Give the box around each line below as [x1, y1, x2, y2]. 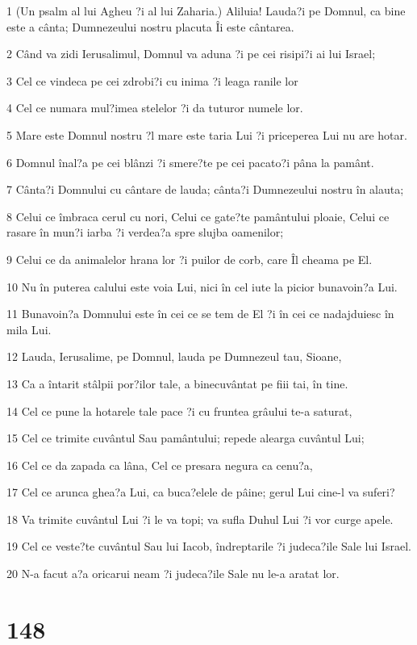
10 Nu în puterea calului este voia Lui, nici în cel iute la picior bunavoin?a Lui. [6, 278, 398, 295]
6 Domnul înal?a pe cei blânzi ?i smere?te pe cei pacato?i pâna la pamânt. [6, 153, 374, 170]
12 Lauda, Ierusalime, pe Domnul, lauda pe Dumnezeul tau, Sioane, [6, 348, 342, 365]
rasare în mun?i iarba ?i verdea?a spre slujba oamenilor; [6, 224, 284, 241]
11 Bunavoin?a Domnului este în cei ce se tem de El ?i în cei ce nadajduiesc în [6, 305, 394, 322]
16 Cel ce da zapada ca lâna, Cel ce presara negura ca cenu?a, [6, 456, 313, 473]
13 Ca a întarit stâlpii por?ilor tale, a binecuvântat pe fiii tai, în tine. [6, 375, 348, 392]
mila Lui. [6, 320, 52, 337]
